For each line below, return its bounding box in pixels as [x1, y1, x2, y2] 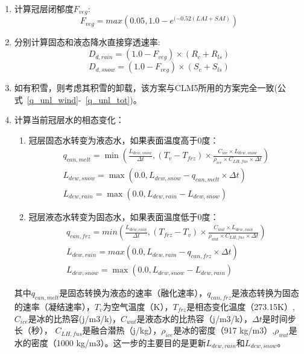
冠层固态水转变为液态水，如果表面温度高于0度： [28, 133, 219, 146]
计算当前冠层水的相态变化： [14, 113, 124, 126]
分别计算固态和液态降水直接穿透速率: [14, 36, 160, 48]
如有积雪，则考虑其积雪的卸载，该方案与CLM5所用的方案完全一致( [14, 81, 277, 94]
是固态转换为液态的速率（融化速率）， [59, 286, 207, 299]
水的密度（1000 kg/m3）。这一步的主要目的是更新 [14, 336, 206, 349]
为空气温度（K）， [103, 300, 173, 312]
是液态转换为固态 [231, 286, 299, 299]
